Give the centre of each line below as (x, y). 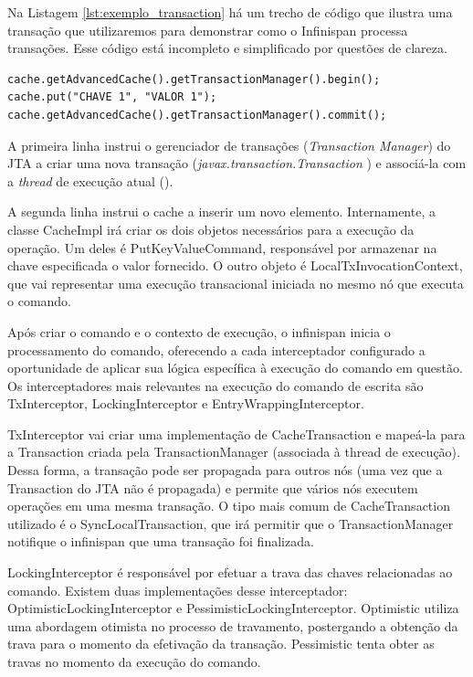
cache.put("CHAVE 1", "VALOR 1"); (112, 97)
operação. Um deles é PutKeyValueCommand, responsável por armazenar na (222, 247)
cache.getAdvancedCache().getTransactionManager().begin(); (194, 79)
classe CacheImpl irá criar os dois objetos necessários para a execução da (211, 229)
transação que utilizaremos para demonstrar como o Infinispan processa (208, 30)
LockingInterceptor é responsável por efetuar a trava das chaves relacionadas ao (230, 572)
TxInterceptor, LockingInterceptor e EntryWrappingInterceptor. (186, 403)
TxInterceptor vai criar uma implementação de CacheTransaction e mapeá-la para (236, 434)
